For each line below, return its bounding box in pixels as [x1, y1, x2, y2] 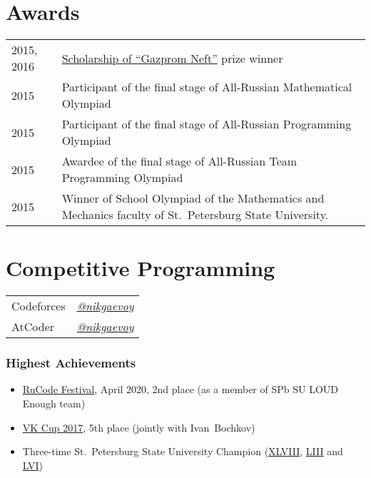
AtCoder [11, 318, 55, 335]
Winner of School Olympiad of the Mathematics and [61, 190, 325, 207]
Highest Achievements [6, 354, 136, 372]
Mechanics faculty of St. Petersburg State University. [61, 206, 329, 223]
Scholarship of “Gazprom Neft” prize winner [61, 49, 283, 66]
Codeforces [11, 298, 66, 315]
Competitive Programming [6, 253, 275, 283]
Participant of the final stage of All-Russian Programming [61, 116, 352, 133]
